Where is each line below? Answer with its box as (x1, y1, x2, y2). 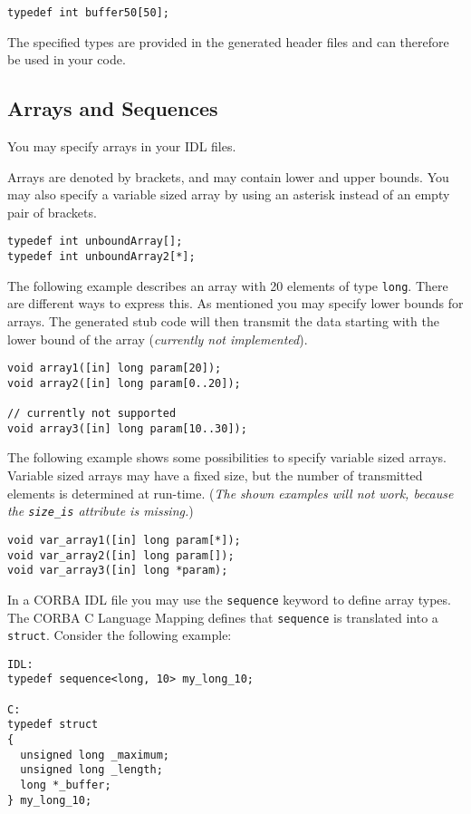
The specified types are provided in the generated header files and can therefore (7, 32, 449, 51)
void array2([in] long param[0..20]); (7, 376, 241, 390)
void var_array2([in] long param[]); (7, 548, 235, 562)
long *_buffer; (20, 779, 111, 792)
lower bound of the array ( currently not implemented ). (7, 329, 308, 348)
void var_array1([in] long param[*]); (7, 533, 241, 547)
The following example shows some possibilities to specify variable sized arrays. (7, 448, 447, 467)
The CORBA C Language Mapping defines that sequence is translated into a (7, 607, 438, 626)
